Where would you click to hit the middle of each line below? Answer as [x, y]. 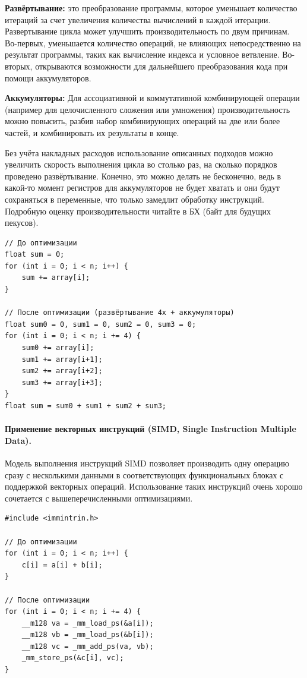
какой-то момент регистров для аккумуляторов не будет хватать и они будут [142, 187]
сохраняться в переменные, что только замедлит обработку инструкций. [134, 199]
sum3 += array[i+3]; [62, 382]
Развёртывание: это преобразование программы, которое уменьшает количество [151, 8]
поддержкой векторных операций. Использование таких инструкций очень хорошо [154, 486]
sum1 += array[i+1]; [62, 359]
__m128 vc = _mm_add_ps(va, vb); [88, 646]
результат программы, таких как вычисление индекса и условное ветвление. [142, 54]
